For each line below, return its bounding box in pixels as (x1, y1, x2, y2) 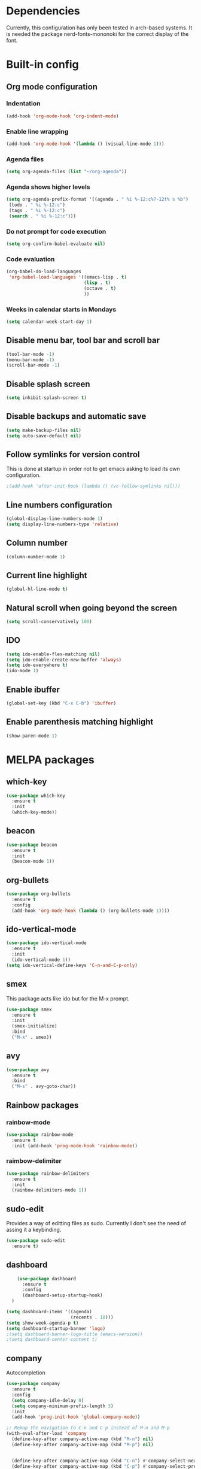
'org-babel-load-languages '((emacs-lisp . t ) (8, 274, 127, 280)
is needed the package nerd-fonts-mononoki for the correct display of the (6, 30, 189, 37)
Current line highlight (6, 570, 88, 581)
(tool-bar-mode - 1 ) (6, 351, 55, 357)
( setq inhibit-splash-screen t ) (6, 395, 87, 401)
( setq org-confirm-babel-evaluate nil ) (6, 241, 106, 247)
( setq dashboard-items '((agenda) (6, 1309, 93, 1315)
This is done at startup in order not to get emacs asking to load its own (6, 466, 181, 473)
